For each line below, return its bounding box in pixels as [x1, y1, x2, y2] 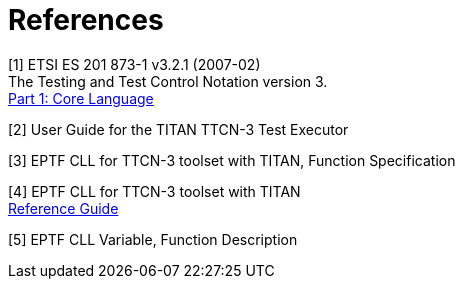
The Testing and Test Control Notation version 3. [8, 72, 328, 90]
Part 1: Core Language [8, 89, 154, 107]
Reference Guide [8, 199, 119, 217]
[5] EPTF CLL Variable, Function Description [8, 230, 298, 248]
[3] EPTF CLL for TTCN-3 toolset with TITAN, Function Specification [8, 151, 456, 169]
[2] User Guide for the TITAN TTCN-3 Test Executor [8, 120, 349, 138]
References [8, 3, 164, 37]
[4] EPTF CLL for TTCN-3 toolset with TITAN [8, 182, 301, 200]
